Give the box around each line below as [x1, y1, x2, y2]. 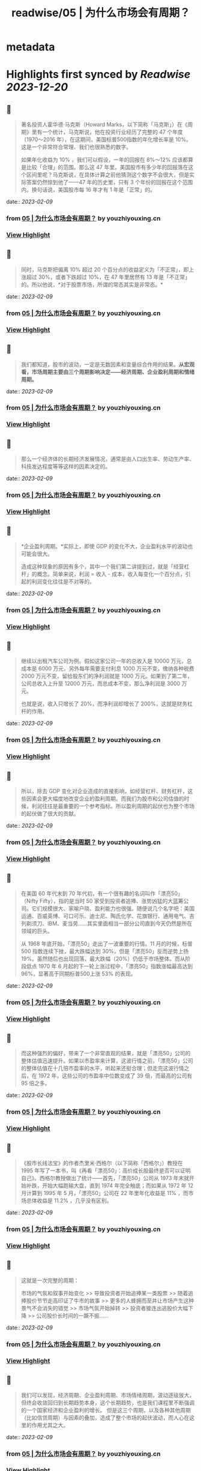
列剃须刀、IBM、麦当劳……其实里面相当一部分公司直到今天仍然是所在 [20, 920, 193, 927]
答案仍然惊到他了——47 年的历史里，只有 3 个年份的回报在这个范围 [26, 179, 193, 186]
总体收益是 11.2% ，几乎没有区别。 [26, 1197, 112, 1204]
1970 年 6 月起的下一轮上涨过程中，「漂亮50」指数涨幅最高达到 [38, 962, 193, 969]
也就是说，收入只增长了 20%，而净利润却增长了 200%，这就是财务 [20, 700, 188, 707]
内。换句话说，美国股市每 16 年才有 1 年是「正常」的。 [20, 186, 156, 193]
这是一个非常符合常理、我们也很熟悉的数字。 [20, 143, 132, 151]
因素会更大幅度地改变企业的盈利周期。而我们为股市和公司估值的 [26, 795, 184, 802]
